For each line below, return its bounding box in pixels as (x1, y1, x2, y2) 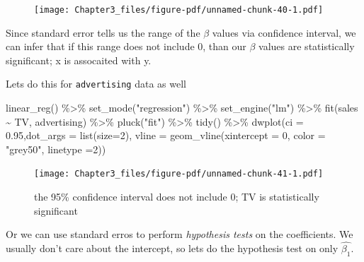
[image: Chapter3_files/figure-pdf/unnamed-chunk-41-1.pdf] (34, 169, 324, 179)
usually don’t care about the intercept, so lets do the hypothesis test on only (6, 241, 339, 256)
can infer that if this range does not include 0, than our (6, 39, 246, 54)
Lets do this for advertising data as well (6, 76, 186, 91)
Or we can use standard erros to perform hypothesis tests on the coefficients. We (6, 227, 353, 242)
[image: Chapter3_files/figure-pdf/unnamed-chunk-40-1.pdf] (34, 5, 324, 15)
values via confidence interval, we (212, 25, 356, 40)
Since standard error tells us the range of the (6, 25, 200, 40)
